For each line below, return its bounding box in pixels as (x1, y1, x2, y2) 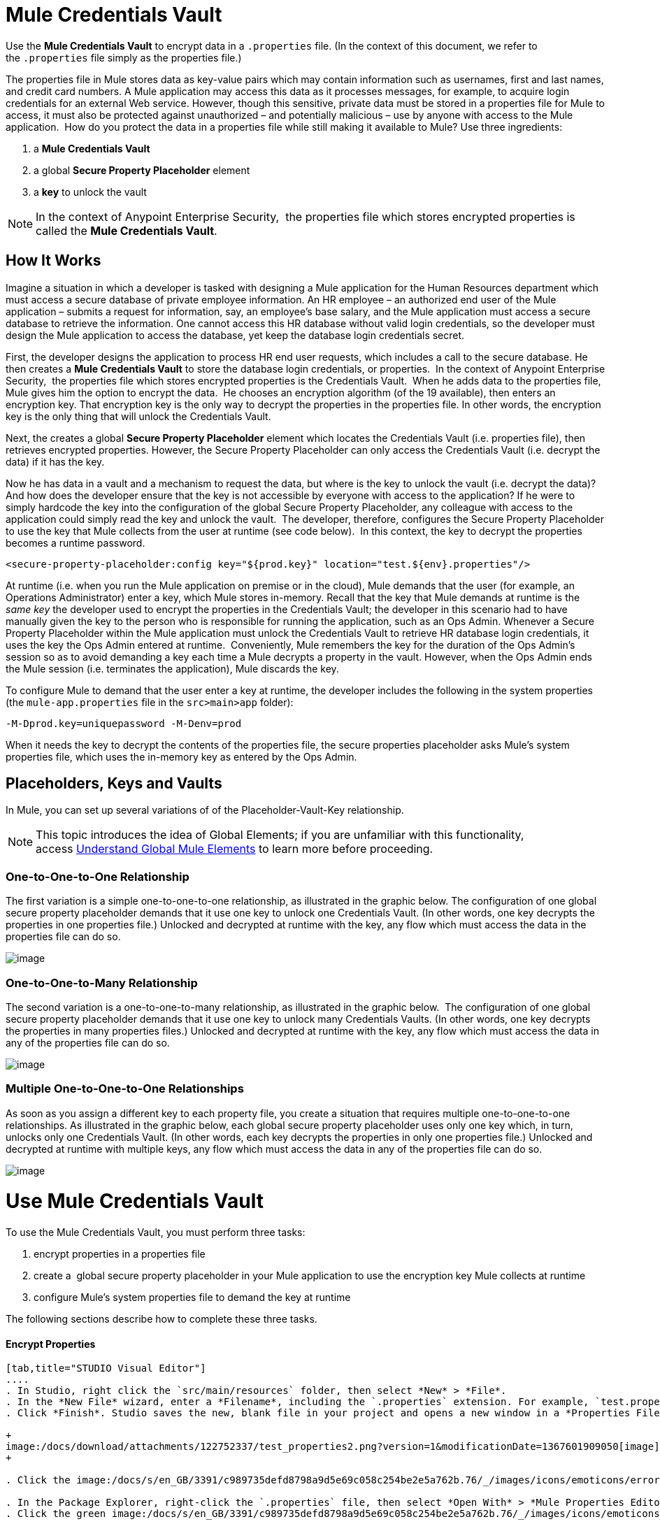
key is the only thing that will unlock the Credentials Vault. (6, 410, 271, 422)
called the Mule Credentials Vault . (36, 223, 217, 238)
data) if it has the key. (6, 455, 105, 468)
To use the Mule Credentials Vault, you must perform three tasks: (6, 1226, 306, 1239)
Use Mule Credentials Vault (6, 1189, 264, 1214)
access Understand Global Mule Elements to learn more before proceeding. (36, 842, 433, 856)
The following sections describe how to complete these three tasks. (6, 1313, 317, 1325)
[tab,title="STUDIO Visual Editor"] (6, 1363, 206, 1374)
